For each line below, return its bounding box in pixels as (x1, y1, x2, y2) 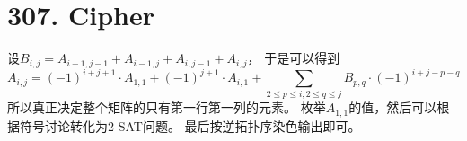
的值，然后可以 (348, 98, 437, 117)
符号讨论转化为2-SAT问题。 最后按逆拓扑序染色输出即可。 (19, 116, 361, 135)
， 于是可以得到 (247, 48, 340, 67)
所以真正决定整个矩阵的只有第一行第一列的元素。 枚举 (7, 98, 326, 117)
